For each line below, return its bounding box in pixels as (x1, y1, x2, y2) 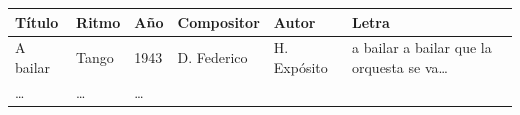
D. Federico (177, 47, 248, 68)
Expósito (273, 56, 328, 77)
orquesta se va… (351, 56, 448, 77)
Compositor (177, 11, 260, 32)
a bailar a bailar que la (351, 37, 492, 58)
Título (15, 11, 59, 32)
